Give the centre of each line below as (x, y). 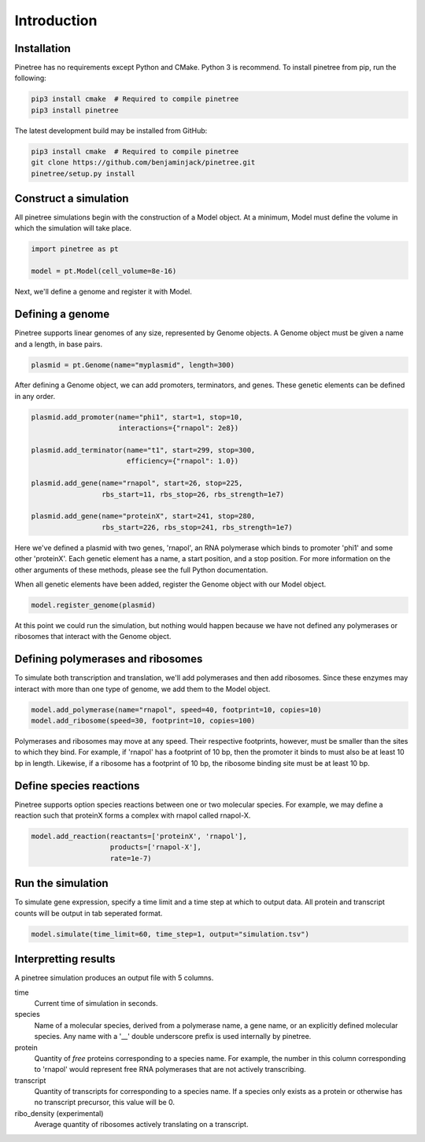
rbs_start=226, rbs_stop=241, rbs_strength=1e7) (197, 527)
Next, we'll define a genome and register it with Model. (103, 292)
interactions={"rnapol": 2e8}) (179, 428)
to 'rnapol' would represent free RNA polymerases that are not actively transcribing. (170, 1070)
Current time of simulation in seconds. (96, 1003)
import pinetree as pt (75, 249)
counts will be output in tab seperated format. (89, 913)
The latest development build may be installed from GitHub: (111, 131)
